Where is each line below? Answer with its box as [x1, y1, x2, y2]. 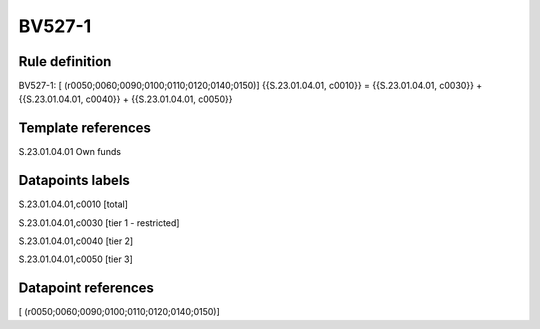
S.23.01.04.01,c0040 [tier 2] [18, 235, 134, 247]
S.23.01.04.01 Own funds [18, 146, 122, 158]
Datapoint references [18, 280, 155, 297]
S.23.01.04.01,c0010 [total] [18, 198, 129, 210]
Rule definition [18, 53, 112, 70]
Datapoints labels [18, 172, 130, 189]
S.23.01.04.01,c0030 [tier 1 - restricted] [18, 216, 180, 229]
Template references [18, 120, 152, 137]
